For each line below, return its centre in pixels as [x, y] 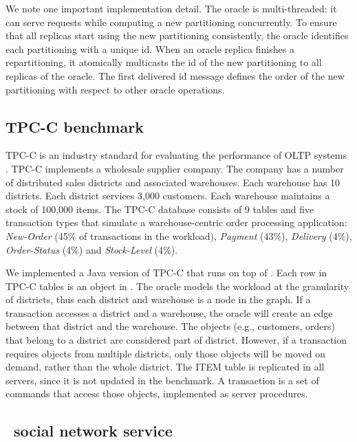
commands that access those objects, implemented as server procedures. [157, 394]
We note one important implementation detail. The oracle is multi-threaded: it [171, 8]
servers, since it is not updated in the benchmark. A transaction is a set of [162, 380]
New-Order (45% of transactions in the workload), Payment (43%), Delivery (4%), [179, 235]
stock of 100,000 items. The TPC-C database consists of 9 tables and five [160, 209]
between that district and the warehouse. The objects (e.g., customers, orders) [170, 326]
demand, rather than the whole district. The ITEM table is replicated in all [165, 367]
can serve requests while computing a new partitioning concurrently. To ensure [171, 22]
